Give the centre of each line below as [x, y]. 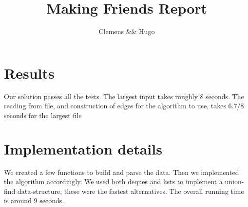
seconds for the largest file [43, 115]
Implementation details [83, 148]
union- [234, 181]
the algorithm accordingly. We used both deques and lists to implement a [113, 181]
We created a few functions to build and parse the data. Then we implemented [122, 172]
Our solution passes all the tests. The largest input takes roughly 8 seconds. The [124, 96]
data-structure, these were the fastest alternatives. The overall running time [131, 191]
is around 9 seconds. [34, 200]
